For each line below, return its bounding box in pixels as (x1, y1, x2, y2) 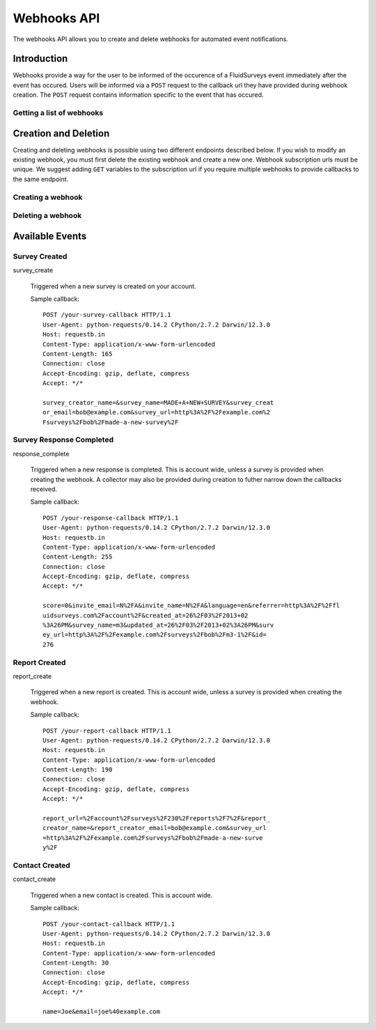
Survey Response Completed (13, 435, 114, 445)
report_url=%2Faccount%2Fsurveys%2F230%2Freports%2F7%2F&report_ (42, 815, 271, 822)
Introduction (13, 53, 68, 65)
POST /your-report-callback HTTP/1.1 (42, 726, 172, 735)
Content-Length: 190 (42, 766, 113, 774)
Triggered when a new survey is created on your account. (30, 282, 196, 290)
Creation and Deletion (13, 127, 110, 139)
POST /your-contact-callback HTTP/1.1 (42, 920, 175, 928)
